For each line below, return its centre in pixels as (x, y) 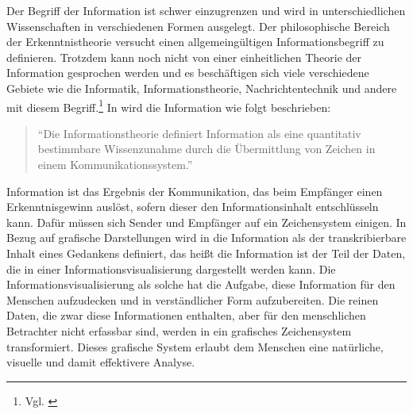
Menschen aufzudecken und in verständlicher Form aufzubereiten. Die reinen (193, 299)
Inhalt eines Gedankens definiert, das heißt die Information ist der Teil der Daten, (206, 253)
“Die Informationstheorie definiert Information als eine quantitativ (199, 133)
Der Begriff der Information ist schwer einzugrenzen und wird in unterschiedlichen (206, 10)
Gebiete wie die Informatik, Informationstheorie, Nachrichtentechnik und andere (202, 88)
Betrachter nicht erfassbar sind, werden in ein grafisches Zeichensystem (179, 330)
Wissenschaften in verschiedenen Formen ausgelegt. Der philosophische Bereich (198, 26)
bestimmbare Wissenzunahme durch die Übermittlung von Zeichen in (206, 149)
